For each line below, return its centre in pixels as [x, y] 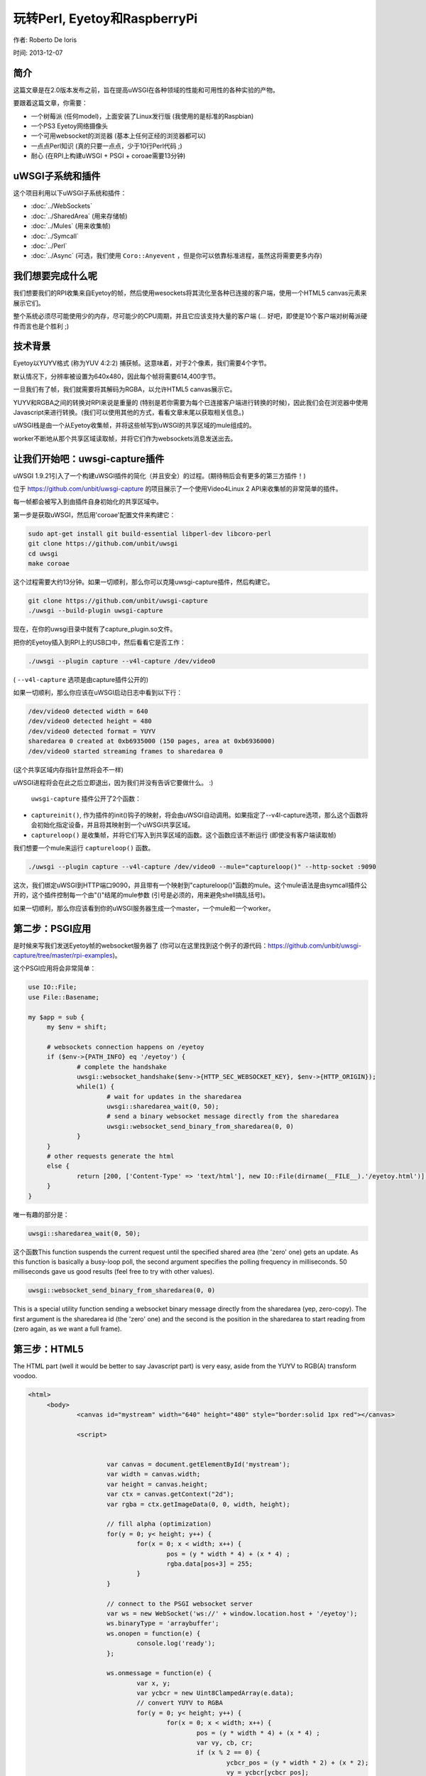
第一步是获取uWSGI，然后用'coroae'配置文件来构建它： [94, 514]
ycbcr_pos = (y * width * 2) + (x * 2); [297, 1763]
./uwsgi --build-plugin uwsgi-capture [95, 611]
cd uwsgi [43, 553]
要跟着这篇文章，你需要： [50, 103]
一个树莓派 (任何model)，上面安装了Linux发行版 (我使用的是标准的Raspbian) [142, 116]
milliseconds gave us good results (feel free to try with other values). [114, 1272]
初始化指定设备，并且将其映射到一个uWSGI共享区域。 [115, 825]
